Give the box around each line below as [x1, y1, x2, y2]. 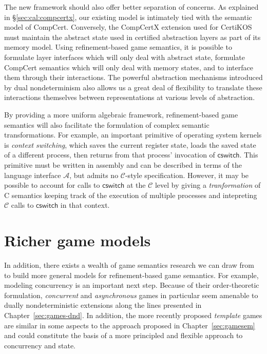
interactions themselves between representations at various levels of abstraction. [4, 92, 255, 103]
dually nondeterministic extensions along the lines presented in [4, 300, 202, 310]
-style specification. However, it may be [125, 169, 249, 180]
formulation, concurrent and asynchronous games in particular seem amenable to [4, 289, 258, 300]
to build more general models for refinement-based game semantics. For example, [4, 269, 259, 280]
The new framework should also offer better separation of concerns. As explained [4, 2, 259, 12]
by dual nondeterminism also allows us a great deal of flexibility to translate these [4, 82, 262, 92]
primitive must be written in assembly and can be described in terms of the [4, 159, 242, 170]
